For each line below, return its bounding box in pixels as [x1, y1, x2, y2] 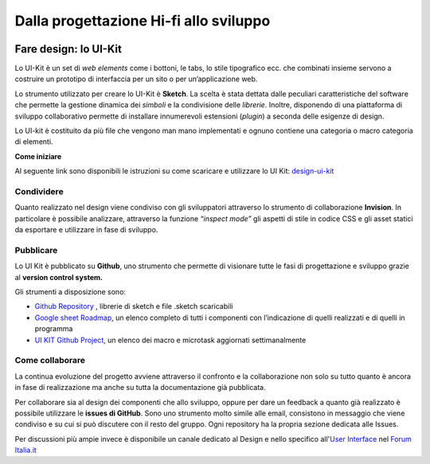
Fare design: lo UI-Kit [14, 42, 123, 56]
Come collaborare [14, 355, 85, 366]
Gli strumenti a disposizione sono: [14, 287, 127, 297]
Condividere [14, 185, 64, 197]
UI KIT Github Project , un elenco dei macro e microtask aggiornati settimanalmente [34, 335, 307, 345]
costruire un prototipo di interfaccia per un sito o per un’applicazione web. [14, 74, 258, 84]
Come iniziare [14, 151, 62, 161]
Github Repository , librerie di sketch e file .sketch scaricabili [34, 302, 233, 311]
